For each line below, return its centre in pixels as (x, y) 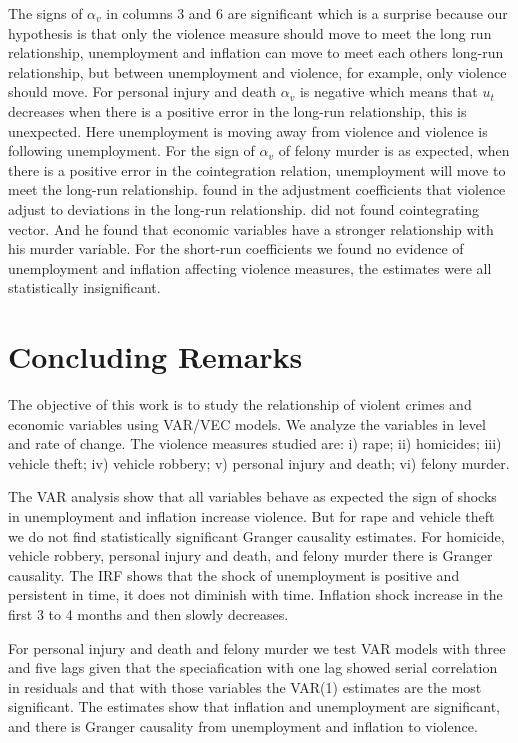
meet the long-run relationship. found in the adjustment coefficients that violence (257, 189)
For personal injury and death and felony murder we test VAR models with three (257, 647)
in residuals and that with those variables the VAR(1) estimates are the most (245, 686)
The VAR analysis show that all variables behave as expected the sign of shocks (252, 496)
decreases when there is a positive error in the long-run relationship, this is (237, 110)
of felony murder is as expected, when (394, 150)
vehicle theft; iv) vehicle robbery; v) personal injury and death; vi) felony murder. (259, 462)
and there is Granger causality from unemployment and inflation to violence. (243, 725)
